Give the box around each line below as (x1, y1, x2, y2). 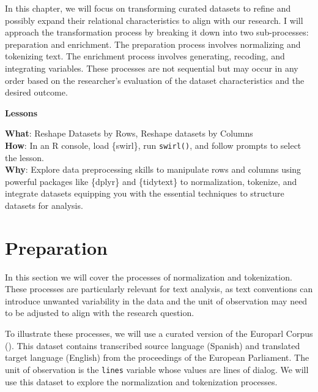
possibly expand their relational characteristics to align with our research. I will (5, 13, 303, 26)
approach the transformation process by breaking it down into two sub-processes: (5, 26, 309, 39)
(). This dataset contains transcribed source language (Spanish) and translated (5, 339, 300, 352)
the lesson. (5, 151, 44, 164)
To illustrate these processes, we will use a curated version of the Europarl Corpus (5, 327, 313, 340)
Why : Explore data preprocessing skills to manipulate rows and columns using (5, 163, 301, 176)
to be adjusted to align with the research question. (5, 306, 194, 319)
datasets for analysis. (5, 198, 83, 211)
